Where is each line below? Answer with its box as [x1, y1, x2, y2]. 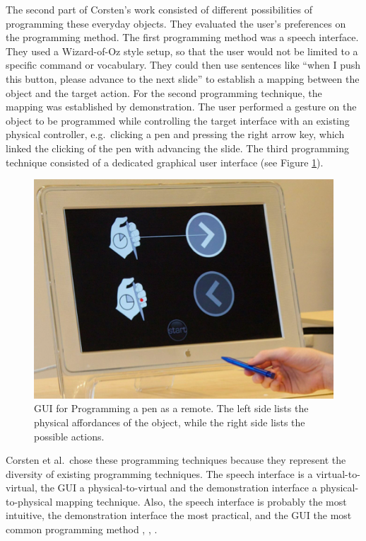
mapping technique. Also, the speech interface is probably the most [55, 494, 347, 508]
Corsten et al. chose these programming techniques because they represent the [6, 452, 346, 467]
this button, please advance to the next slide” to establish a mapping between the [6, 71, 360, 86]
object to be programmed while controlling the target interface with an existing [6, 113, 350, 127]
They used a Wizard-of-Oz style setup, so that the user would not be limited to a [6, 43, 358, 58]
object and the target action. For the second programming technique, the [6, 85, 322, 100]
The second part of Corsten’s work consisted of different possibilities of [6, 2, 312, 16]
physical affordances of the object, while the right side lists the [34, 414, 305, 429]
